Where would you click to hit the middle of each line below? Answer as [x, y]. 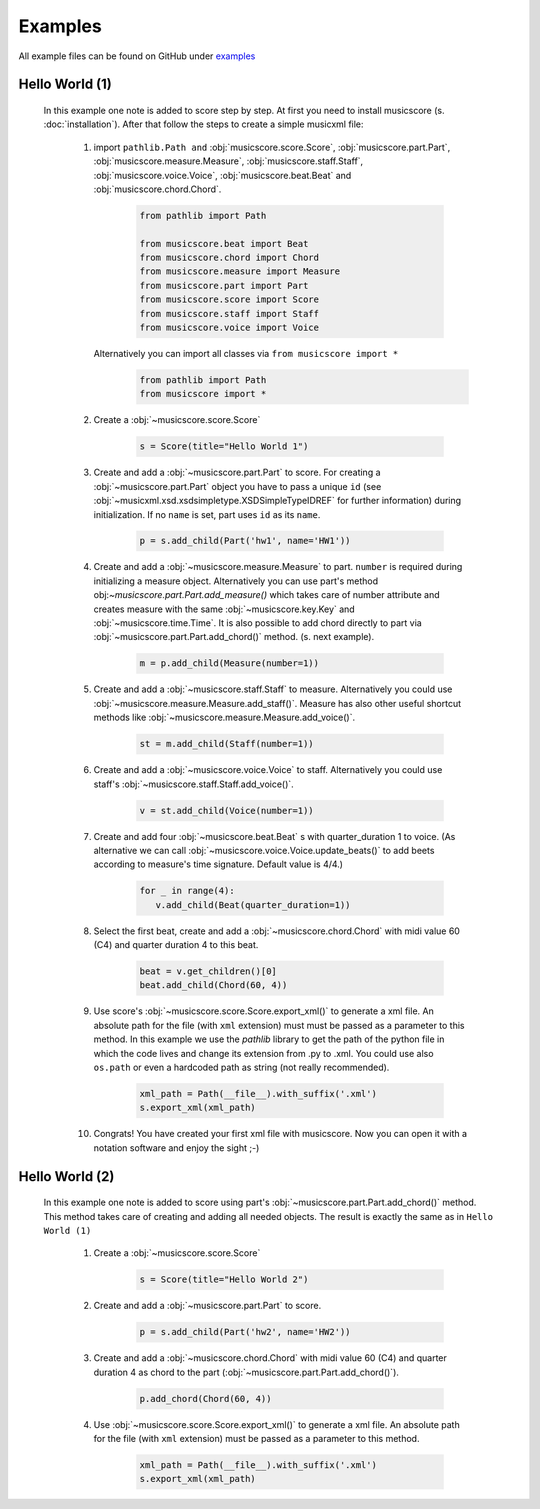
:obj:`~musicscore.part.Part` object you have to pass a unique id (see [237, 486]
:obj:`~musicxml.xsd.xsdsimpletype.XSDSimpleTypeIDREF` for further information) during [277, 501]
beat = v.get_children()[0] [208, 971]
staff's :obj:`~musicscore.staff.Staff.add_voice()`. [193, 784]
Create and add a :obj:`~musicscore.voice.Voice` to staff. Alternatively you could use [268, 770]
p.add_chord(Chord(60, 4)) [205, 1398]
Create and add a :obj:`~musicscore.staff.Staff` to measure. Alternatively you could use [273, 689]
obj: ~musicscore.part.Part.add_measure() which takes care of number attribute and [266, 595]
